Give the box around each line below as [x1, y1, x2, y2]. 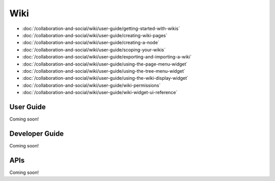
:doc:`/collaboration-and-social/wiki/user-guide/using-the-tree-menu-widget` [22, 68, 185, 74]
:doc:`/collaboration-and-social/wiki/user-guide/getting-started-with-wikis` [22, 25, 180, 32]
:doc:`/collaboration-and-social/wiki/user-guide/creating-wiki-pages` [22, 32, 168, 38]
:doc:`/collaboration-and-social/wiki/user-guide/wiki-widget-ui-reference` [22, 89, 178, 96]
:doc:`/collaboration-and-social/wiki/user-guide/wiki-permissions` [22, 82, 161, 88]
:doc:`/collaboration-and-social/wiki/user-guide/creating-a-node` [22, 40, 160, 46]
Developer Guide [9, 129, 64, 138]
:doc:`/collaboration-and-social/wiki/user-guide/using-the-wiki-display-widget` [22, 75, 188, 81]
